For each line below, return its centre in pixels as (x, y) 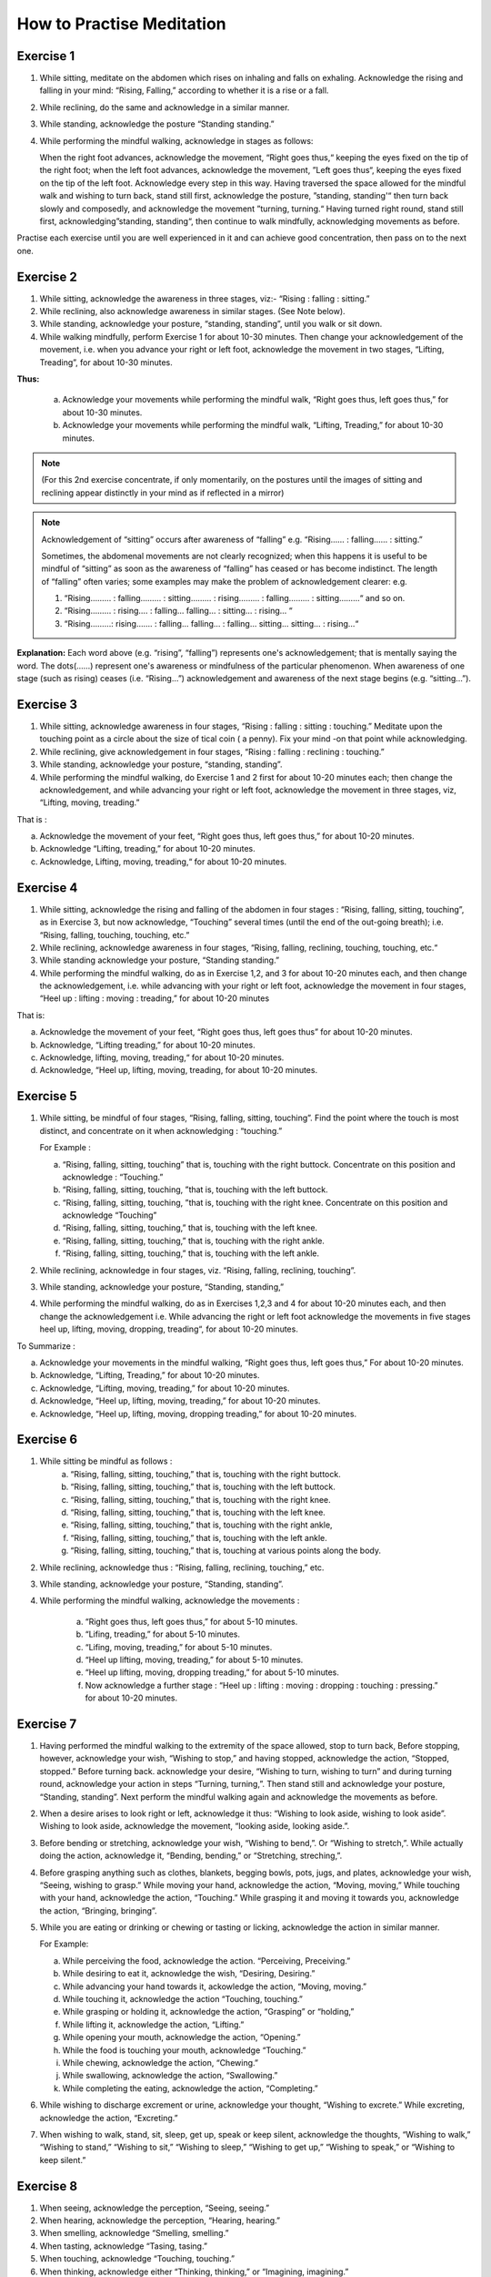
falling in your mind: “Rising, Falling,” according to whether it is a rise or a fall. (184, 90)
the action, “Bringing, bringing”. (98, 1910)
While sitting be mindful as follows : (106, 1461)
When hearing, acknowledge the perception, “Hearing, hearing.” (160, 2221)
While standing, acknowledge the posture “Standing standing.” (157, 124)
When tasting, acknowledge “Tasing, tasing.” (124, 2246)
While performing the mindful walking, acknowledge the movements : (170, 1601)
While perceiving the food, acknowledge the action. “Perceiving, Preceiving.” (206, 1960)
